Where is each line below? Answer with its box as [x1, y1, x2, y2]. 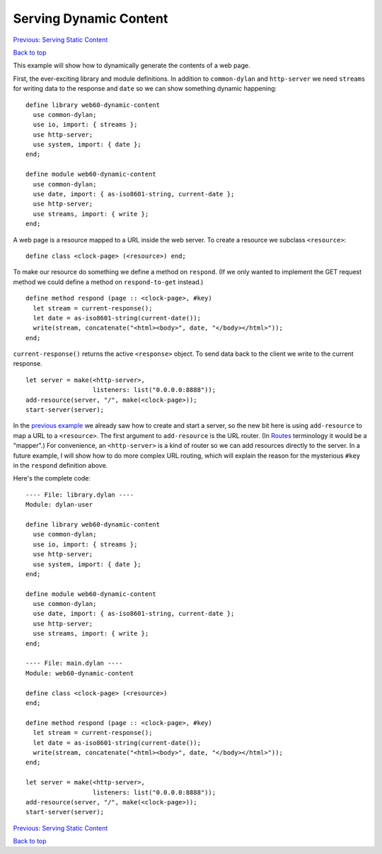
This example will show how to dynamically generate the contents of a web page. [13, 61, 250, 70]
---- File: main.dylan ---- [25, 659, 123, 668]
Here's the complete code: [13, 474, 91, 483]
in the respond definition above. [13, 461, 108, 469]
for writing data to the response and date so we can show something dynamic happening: [13, 84, 277, 93]
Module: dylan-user [25, 500, 93, 509]
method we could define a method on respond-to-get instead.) [13, 277, 204, 286]
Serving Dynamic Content [13, 11, 168, 26]
